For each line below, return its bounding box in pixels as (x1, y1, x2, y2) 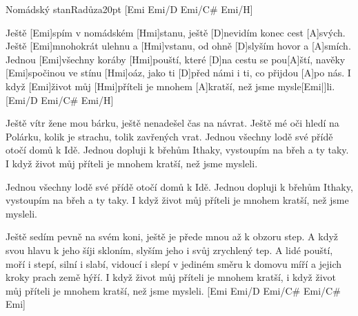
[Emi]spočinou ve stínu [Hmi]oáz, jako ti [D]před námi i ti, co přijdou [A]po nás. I (6, 65, 351, 80)
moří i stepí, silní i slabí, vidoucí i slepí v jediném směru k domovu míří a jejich (6, 256, 342, 271)
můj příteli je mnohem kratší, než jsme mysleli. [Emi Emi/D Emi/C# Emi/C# (6, 283, 341, 297)
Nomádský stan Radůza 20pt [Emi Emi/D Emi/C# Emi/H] (6, 2, 253, 16)
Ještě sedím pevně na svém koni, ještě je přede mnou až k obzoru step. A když (6, 229, 339, 244)
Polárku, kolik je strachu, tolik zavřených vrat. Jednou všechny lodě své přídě (6, 129, 333, 143)
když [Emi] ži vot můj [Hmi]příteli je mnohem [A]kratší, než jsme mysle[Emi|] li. (6, 78, 335, 93)
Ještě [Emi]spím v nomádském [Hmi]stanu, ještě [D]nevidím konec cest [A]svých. (6, 25, 346, 39)
